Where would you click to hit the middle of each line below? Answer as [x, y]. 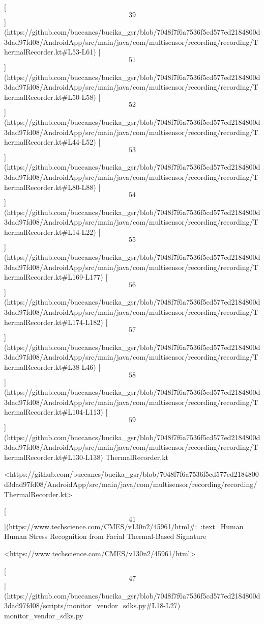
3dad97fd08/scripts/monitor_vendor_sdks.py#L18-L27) [92, 605]
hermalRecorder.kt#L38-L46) [50, 367]
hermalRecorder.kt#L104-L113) [54, 412]
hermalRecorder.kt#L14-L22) [50, 232]
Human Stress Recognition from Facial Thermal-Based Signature [105, 536]
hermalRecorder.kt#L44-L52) [50, 142]
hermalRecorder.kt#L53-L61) [50, 52]
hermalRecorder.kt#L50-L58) [50, 97]
